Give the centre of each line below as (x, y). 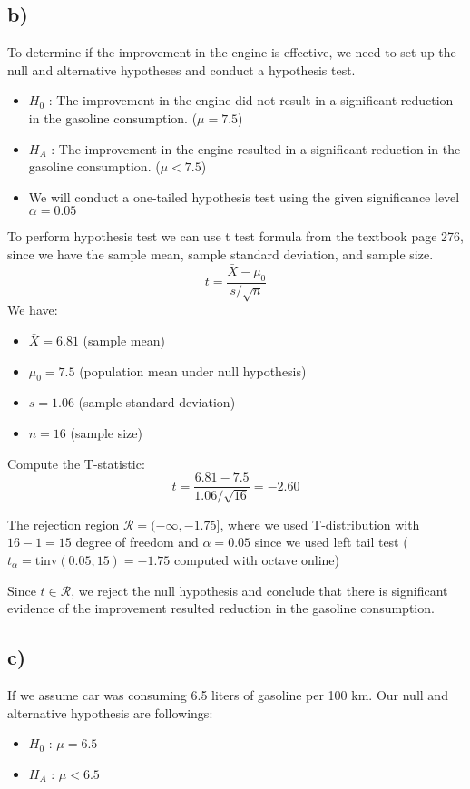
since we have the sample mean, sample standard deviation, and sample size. (220, 253)
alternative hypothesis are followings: (110, 712)
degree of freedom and (137, 542)
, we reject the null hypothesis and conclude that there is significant (259, 590)
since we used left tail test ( (331, 542)
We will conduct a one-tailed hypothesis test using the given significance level (244, 196)
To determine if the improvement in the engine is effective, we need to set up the (232, 52)
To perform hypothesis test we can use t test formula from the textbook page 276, (235, 236)
